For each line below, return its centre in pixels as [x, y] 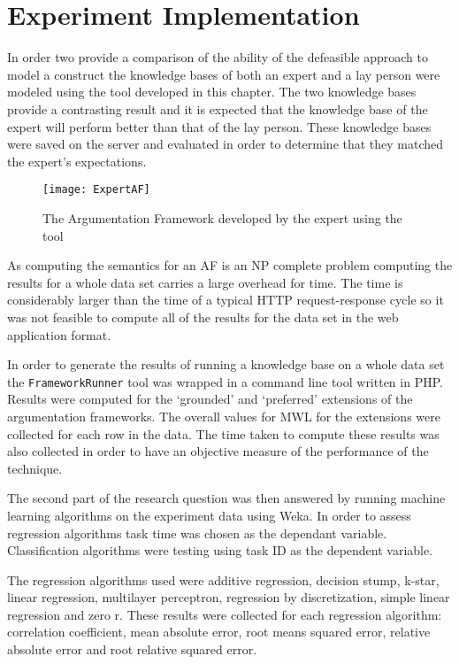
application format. [59, 334]
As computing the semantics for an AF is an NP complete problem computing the [230, 265]
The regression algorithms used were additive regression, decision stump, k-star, [223, 579]
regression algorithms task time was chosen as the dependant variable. [197, 533]
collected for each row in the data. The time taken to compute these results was [223, 433]
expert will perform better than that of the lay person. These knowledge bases [219, 126]
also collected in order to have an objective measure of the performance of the [218, 451]
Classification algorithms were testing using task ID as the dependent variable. [220, 550]
